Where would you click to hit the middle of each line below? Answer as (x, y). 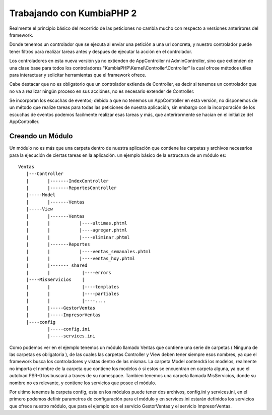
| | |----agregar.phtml (77, 230)
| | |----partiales (73, 293)
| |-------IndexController (67, 181)
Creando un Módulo (41, 136)
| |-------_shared (57, 265)
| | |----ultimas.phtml (77, 223)
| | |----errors (69, 273)
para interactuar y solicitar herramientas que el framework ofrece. (78, 75)
